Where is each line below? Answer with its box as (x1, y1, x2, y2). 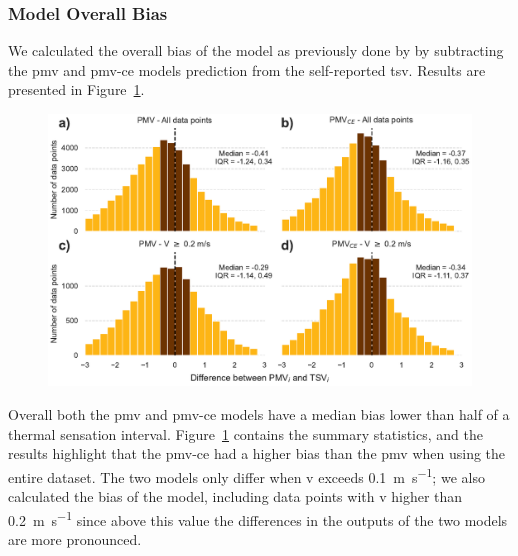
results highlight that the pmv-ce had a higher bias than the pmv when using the (8, 443, 506, 464)
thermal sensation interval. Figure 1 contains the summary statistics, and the (8, 423, 483, 444)
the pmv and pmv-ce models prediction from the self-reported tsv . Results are (8, 59, 486, 80)
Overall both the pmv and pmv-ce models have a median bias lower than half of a (8, 404, 510, 425)
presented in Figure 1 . (8, 79, 145, 100)
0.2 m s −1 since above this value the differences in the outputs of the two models (8, 506, 508, 530)
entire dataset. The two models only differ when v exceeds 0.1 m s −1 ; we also (8, 463, 485, 487)
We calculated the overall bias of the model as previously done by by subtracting (8, 40, 504, 61)
